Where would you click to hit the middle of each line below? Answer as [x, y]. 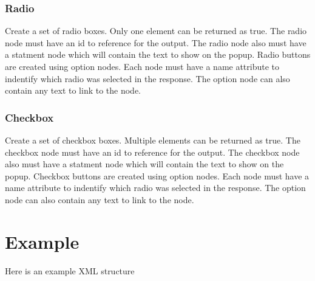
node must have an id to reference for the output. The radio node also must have [156, 42]
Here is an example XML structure [70, 270]
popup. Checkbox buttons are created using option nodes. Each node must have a [157, 175]
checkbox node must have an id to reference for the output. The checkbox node [152, 152]
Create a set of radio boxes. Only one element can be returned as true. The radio [156, 31]
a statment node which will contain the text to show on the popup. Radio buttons [158, 54]
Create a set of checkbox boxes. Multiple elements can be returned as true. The [153, 140]
